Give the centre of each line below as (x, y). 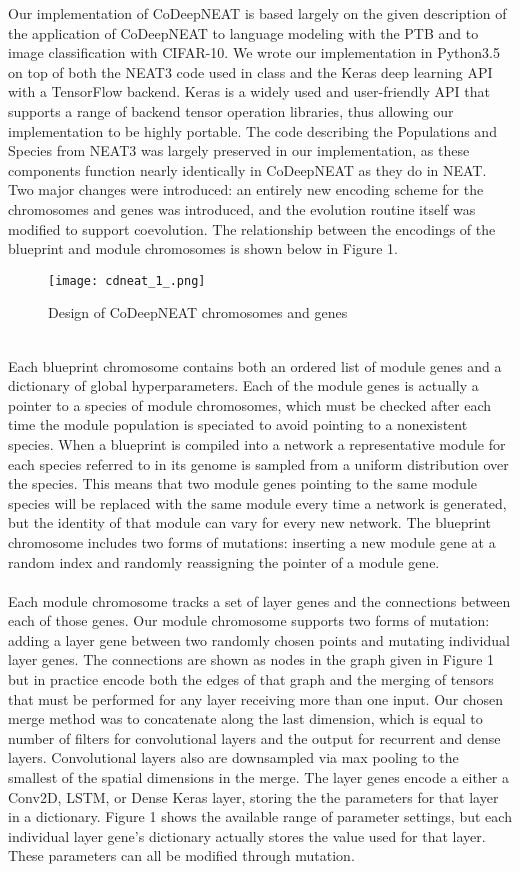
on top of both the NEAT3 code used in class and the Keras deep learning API (250, 71)
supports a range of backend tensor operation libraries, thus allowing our (231, 110)
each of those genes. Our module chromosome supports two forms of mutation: (249, 620)
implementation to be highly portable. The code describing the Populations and (252, 130)
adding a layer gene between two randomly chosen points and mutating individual (259, 639)
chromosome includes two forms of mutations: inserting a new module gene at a (252, 541)
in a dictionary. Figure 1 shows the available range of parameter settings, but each (260, 816)
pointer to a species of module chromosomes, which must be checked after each (250, 404)
